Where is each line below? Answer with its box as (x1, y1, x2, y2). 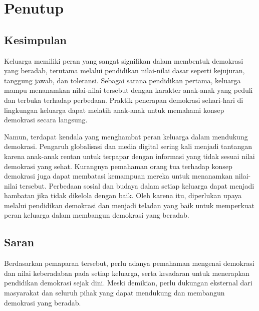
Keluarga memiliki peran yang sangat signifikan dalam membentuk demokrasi (4, 55, 243, 66)
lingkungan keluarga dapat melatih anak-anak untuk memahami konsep (4, 104, 224, 115)
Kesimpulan (4, 32, 67, 47)
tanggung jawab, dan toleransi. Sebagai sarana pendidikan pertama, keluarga (4, 75, 241, 85)
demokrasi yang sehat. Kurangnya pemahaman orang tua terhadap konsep (4, 161, 232, 171)
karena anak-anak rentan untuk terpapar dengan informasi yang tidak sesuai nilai (4, 150, 255, 161)
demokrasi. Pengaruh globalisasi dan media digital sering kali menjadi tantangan (4, 141, 252, 151)
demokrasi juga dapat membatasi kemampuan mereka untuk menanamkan (4, 171, 233, 181)
